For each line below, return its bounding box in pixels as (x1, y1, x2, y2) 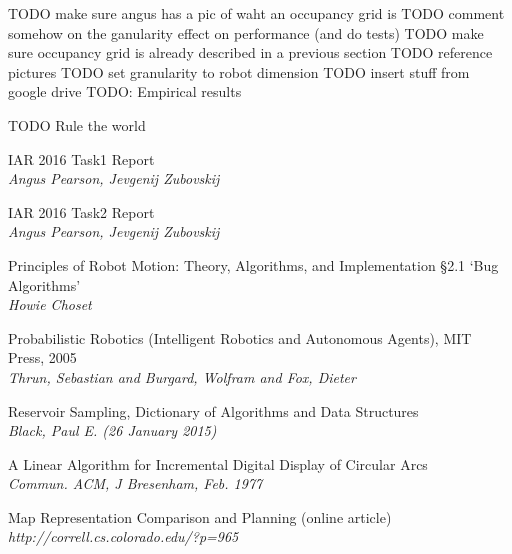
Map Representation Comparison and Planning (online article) (8, 506, 392, 527)
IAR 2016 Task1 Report (8, 148, 155, 169)
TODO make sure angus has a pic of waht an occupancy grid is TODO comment (8, 3, 505, 23)
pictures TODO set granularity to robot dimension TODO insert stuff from (8, 61, 470, 82)
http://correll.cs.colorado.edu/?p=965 (8, 526, 239, 547)
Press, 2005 (8, 347, 77, 368)
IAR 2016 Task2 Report (8, 201, 155, 222)
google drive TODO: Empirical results (8, 81, 242, 102)
